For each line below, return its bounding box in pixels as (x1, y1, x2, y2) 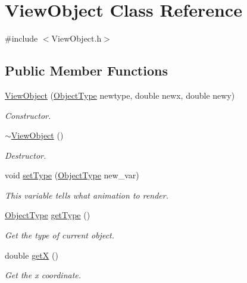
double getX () (5, 249, 58, 261)
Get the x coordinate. (5, 269, 82, 281)
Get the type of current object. (5, 229, 115, 241)
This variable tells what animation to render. (5, 188, 169, 201)
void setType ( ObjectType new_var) (5, 169, 139, 181)
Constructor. (5, 109, 51, 121)
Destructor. (5, 149, 46, 161)
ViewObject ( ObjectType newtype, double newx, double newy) (5, 89, 235, 101)
